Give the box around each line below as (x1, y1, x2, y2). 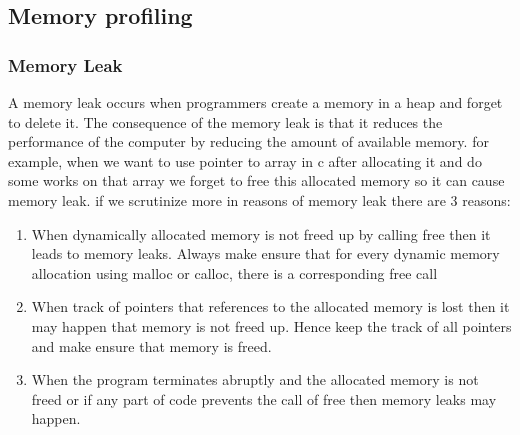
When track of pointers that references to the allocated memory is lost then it (31, 296, 510, 317)
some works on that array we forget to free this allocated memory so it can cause (8, 170, 505, 191)
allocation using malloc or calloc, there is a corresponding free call (31, 262, 438, 283)
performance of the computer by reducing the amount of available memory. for (8, 131, 489, 152)
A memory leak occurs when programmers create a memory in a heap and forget (8, 92, 503, 112)
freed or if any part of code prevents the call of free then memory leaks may (31, 388, 497, 409)
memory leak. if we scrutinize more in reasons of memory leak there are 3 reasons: (8, 189, 511, 210)
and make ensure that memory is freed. (31, 335, 272, 356)
